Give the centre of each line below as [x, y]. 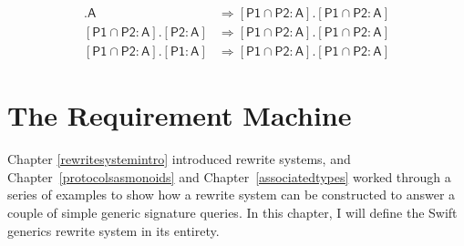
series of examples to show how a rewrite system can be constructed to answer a [232, 195]
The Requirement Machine [180, 115]
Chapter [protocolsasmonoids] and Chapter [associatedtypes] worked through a [229, 176]
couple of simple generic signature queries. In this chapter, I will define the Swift [232, 212]
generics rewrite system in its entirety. [113, 230]
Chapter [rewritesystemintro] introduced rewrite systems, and [179, 159]
